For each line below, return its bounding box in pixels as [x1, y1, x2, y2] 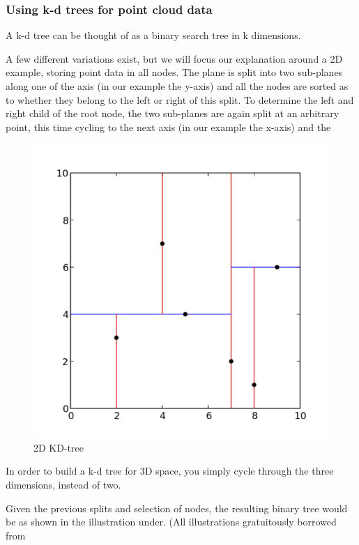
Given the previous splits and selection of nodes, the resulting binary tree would [6, 500, 348, 515]
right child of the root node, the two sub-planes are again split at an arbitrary [6, 106, 339, 121]
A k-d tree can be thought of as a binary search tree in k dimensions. [6, 28, 301, 43]
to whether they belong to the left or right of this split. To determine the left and [6, 92, 354, 107]
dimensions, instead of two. [6, 477, 121, 492]
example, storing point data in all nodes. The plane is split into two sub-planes [6, 65, 343, 79]
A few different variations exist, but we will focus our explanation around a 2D [6, 51, 343, 66]
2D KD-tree [33, 440, 84, 454]
